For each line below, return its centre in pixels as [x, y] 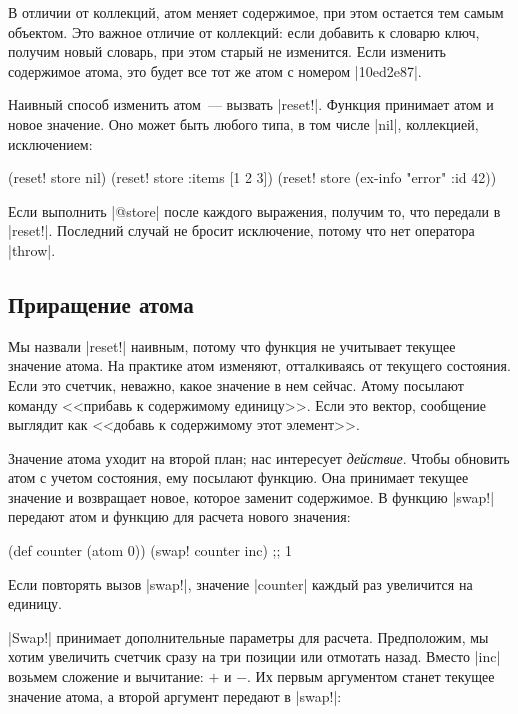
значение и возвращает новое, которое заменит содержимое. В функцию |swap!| [251, 496]
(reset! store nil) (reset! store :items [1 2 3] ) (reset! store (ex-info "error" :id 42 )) [252, 177]
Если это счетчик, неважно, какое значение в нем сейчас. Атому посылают [236, 384]
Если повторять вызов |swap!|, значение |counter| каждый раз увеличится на [240, 583]
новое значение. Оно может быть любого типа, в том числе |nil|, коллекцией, [243, 123]
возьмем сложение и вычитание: [106, 676]
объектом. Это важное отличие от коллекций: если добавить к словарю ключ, [244, 31]
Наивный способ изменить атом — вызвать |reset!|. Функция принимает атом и [251, 104]
